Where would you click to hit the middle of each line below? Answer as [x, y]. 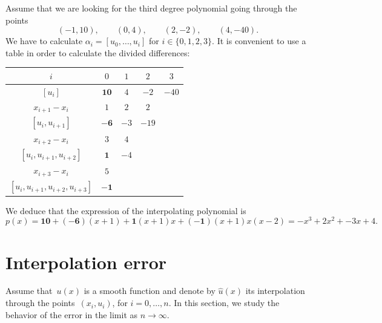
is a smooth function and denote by [150, 291]
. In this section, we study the [224, 303]
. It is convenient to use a [259, 41]
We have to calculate [44, 41]
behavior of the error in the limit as [72, 314]
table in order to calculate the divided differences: [98, 52]
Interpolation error [86, 262]
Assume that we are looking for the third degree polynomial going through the [151, 8]
